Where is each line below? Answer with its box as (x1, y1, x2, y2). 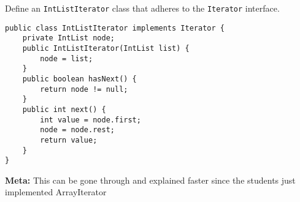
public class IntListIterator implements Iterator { (5, 23, 225, 32)
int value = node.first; (40, 115, 141, 124)
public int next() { (22, 105, 106, 114)
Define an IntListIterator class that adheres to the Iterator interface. (5, 2, 280, 14)
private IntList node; (22, 34, 115, 43)
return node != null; (40, 84, 128, 94)
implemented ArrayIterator (5, 185, 107, 198)
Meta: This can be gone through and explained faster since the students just (5, 173, 296, 186)
